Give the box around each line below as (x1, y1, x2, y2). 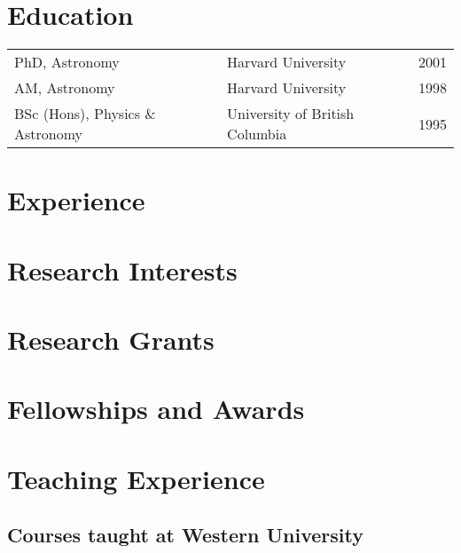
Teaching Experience (7, 460, 265, 496)
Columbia (227, 123, 287, 145)
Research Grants (7, 321, 215, 358)
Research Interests (7, 251, 238, 288)
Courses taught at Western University (7, 521, 363, 549)
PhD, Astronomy (14, 51, 120, 73)
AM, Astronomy (14, 77, 115, 99)
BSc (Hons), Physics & (14, 103, 156, 124)
